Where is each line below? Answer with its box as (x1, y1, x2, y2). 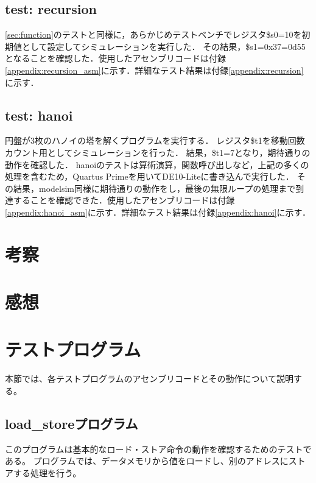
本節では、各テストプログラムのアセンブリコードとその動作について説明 (5, 372, 294, 385)
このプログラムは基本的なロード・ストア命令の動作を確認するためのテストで (5, 442, 312, 455)
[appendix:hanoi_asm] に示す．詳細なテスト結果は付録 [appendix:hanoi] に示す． (5, 205, 311, 218)
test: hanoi (5, 105, 73, 124)
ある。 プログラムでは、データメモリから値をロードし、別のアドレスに (5, 454, 289, 467)
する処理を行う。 (13, 466, 82, 479)
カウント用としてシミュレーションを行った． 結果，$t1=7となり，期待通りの (5, 146, 311, 158)
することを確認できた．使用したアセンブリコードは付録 (13, 194, 235, 206)
